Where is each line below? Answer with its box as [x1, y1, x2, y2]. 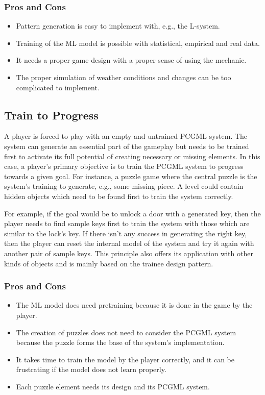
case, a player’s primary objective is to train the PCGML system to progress [4, 161, 244, 171]
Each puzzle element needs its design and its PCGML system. [16, 381, 210, 391]
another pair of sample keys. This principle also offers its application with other [4, 248, 253, 258]
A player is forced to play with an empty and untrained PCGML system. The [4, 131, 248, 141]
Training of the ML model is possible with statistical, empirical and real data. [16, 37, 260, 48]
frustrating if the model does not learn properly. [16, 364, 166, 375]
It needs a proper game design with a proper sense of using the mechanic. [16, 55, 247, 65]
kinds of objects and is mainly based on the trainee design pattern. [4, 258, 213, 268]
